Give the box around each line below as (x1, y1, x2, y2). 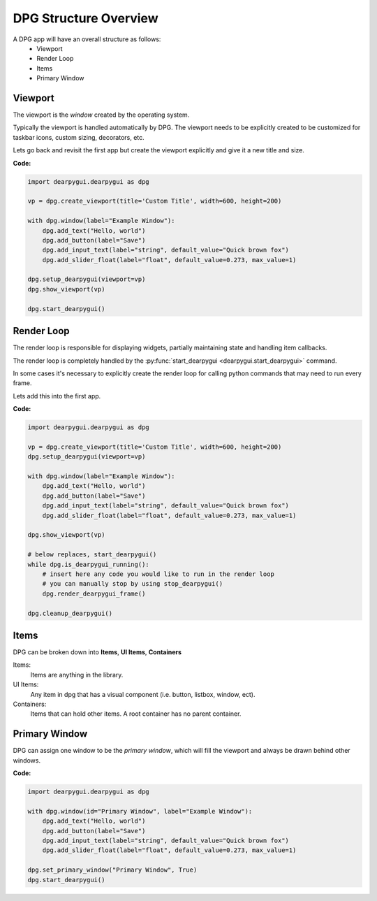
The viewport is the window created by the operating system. (13, 110, 190, 119)
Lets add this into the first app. (13, 391, 101, 400)
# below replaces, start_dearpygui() (27, 551, 157, 558)
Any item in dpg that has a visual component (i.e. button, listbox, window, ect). (30, 690, 256, 698)
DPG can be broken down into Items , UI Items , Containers (13, 648, 182, 656)
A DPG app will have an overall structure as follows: (13, 35, 161, 43)
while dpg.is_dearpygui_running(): (27, 560, 149, 568)
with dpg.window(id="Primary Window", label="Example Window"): (27, 807, 253, 815)
